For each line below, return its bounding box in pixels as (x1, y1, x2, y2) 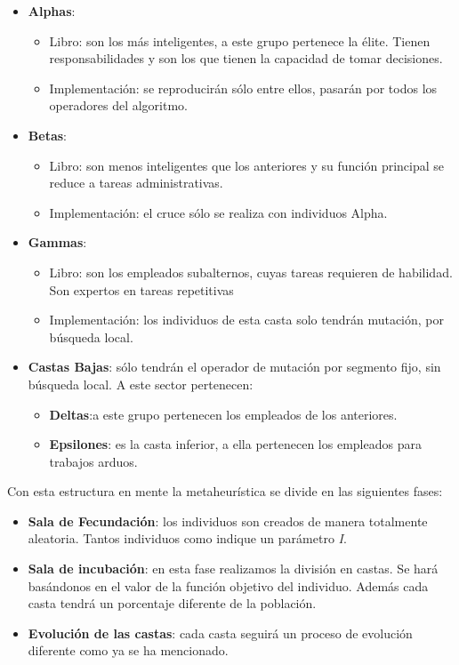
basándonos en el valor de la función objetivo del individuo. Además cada (28, 576, 429, 595)
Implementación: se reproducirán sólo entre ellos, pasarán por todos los (49, 78, 438, 97)
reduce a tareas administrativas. (49, 173, 223, 192)
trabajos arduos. (49, 452, 138, 470)
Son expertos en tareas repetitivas (49, 280, 234, 299)
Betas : (28, 125, 67, 144)
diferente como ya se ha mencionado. (28, 641, 229, 660)
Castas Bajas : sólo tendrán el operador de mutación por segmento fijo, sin (28, 357, 441, 376)
